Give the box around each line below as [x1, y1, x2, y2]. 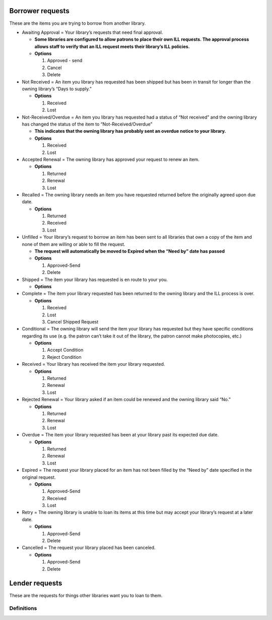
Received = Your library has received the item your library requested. [22, 361, 165, 367]
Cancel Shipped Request [47, 318, 99, 325]
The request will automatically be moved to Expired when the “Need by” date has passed [34, 248, 225, 254]
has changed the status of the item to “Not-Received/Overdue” [22, 121, 153, 127]
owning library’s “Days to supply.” [22, 86, 92, 92]
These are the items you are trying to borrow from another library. [9, 20, 146, 26]
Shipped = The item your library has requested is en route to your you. [22, 276, 168, 283]
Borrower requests [9, 7, 70, 15]
